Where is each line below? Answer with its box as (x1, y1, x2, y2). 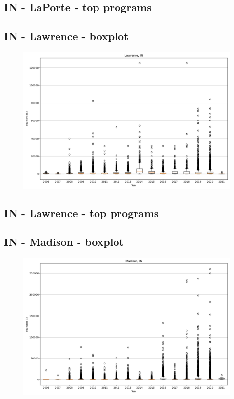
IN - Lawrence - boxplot (4, 28, 129, 43)
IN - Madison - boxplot (4, 234, 124, 249)
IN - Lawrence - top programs (4, 205, 159, 220)
